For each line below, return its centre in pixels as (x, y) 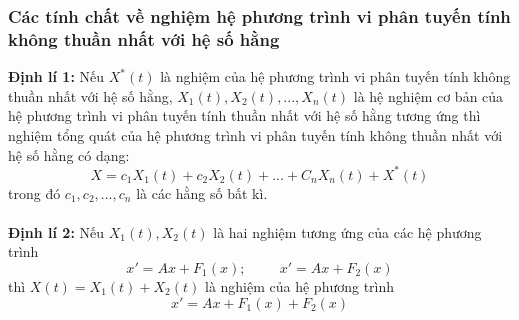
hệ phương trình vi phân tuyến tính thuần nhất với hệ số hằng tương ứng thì (244, 115)
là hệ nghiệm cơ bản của (428, 95)
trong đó (34, 192)
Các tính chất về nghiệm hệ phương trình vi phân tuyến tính (259, 15)
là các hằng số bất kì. (202, 192)
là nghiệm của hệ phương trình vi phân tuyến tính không (335, 76)
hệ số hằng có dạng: (69, 154)
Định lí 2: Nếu (56, 231)
